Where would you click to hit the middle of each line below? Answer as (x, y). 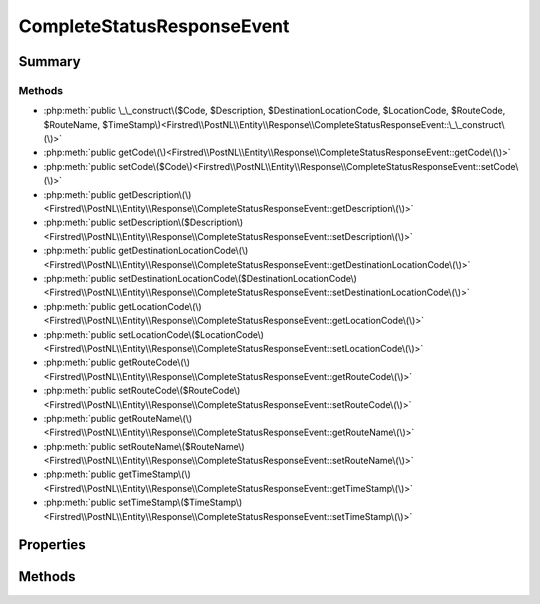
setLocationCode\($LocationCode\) (191, 334)
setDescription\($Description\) (181, 222)
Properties (52, 545)
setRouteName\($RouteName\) (181, 446)
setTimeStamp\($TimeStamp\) (180, 502)
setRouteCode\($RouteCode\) (179, 391)
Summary (49, 61)
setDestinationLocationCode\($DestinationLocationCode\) (237, 278)
